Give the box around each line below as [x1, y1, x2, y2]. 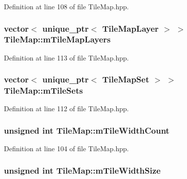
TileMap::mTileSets [4, 84, 83, 97]
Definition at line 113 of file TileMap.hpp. [4, 52, 129, 62]
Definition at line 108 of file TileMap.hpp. [4, 1, 129, 11]
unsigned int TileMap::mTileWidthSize [4, 164, 161, 176]
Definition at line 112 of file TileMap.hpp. [4, 103, 129, 114]
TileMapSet [102, 73, 149, 85]
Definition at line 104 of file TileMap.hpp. [4, 143, 129, 154]
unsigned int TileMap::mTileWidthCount [4, 124, 169, 136]
